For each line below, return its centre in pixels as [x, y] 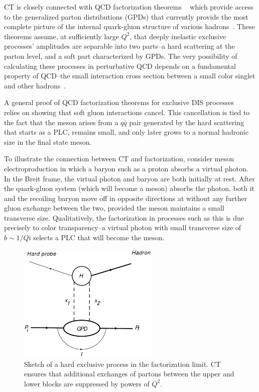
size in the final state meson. [48, 141]
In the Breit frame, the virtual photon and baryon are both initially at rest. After [129, 178]
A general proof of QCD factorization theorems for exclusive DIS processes [119, 102]
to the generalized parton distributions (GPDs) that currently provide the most [126, 16]
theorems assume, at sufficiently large [62, 36]
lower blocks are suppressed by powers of [87, 383]
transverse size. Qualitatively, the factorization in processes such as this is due [124, 217]
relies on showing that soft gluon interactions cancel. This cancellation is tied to [127, 112]
